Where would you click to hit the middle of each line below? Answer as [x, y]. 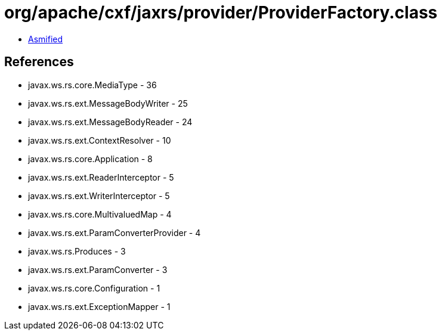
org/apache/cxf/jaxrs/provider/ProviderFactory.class [221, 13]
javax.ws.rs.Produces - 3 [77, 251]
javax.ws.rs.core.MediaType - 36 [92, 85]
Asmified [46, 39]
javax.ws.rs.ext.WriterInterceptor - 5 [99, 196]
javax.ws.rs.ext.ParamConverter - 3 [98, 269]
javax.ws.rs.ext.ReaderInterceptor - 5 [101, 177]
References [39, 62]
